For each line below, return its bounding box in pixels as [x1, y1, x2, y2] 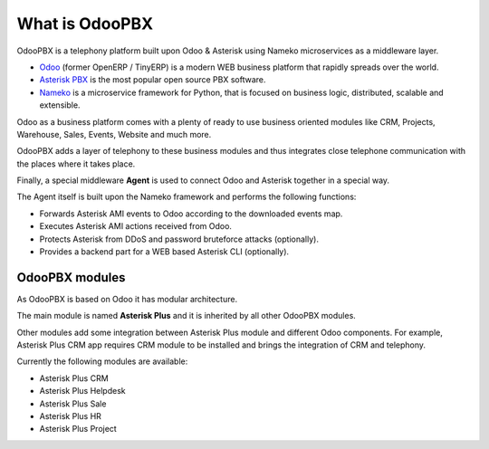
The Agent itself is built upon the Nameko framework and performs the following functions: [16, 191, 357, 203]
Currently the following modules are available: [16, 356, 188, 367]
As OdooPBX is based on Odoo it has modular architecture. [16, 293, 238, 304]
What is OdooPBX [16, 14, 154, 33]
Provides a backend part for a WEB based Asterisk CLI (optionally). [39, 246, 290, 257]
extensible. [39, 100, 81, 110]
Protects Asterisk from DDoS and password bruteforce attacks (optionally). [39, 234, 319, 244]
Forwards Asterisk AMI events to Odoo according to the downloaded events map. [39, 208, 343, 219]
